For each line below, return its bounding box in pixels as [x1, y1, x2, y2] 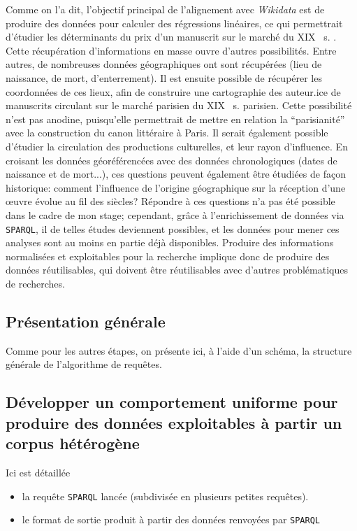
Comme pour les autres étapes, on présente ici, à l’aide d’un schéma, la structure [6, 343, 352, 357]
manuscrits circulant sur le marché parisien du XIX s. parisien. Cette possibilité [6, 98, 352, 113]
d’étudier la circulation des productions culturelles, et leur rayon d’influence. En [6, 139, 348, 153]
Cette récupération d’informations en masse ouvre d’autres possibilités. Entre [6, 43, 337, 57]
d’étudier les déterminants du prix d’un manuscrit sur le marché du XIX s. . [6, 29, 337, 44]
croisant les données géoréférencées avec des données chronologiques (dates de [6, 153, 337, 167]
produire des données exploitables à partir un [6, 411, 342, 433]
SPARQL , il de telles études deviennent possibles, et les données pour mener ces [6, 221, 340, 236]
